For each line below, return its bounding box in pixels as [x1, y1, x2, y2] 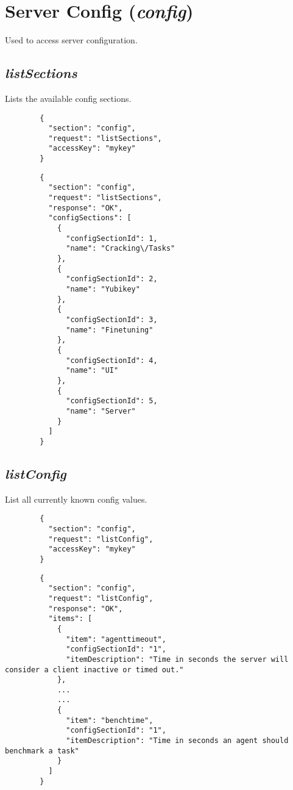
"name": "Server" [66, 406, 136, 415]
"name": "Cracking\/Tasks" [66, 244, 175, 253]
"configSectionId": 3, [66, 315, 158, 324]
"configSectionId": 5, [66, 397, 158, 406]
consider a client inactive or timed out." [5, 665, 184, 674]
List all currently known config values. [5, 492, 147, 505]
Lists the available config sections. [5, 92, 132, 104]
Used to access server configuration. [5, 34, 138, 46]
